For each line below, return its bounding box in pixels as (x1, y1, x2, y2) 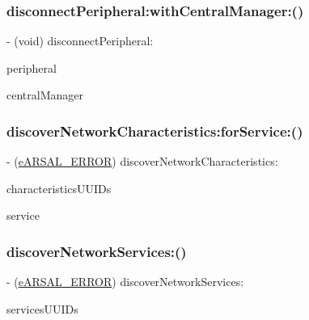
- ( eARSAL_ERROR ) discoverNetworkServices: (6, 273, 244, 290)
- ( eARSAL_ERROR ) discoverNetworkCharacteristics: (6, 153, 278, 170)
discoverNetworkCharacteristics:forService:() (6, 120, 303, 141)
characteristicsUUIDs (6, 179, 112, 196)
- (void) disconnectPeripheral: (6, 32, 154, 49)
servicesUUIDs (6, 300, 78, 317)
